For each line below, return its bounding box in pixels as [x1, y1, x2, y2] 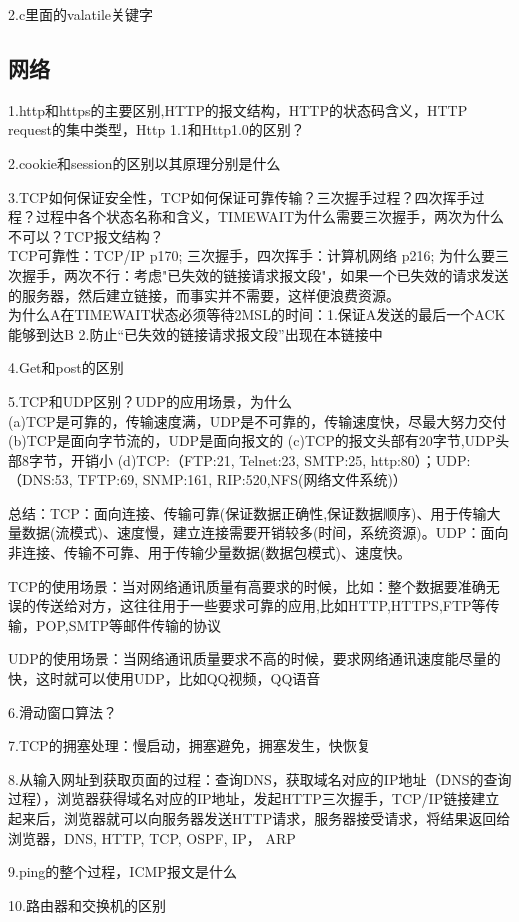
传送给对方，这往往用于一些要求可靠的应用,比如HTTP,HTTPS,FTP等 [35, 595, 486, 616]
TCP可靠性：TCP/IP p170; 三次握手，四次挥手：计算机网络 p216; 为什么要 [8, 245, 496, 266]
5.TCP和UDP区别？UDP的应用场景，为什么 [8, 390, 293, 411]
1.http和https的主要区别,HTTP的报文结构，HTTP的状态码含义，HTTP [8, 99, 468, 120]
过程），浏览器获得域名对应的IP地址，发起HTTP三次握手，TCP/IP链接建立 [8, 788, 500, 809]
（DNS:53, [8, 469, 73, 490]
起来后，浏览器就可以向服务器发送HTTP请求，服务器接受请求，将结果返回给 [8, 808, 511, 829]
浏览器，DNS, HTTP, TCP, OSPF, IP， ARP [8, 827, 296, 848]
